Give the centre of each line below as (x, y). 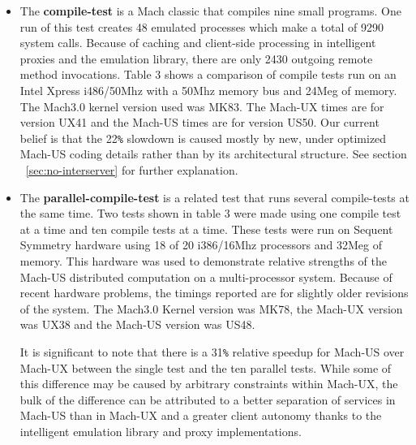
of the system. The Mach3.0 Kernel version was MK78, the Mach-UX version (211, 308)
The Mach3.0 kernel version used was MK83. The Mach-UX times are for (202, 106)
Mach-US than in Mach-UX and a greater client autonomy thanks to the (201, 415)
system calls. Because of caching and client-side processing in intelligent (198, 43)
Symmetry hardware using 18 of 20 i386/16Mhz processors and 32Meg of (201, 245)
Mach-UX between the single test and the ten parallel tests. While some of (206, 367)
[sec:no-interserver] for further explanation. (132, 170)
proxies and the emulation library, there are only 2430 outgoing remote (196, 58)
